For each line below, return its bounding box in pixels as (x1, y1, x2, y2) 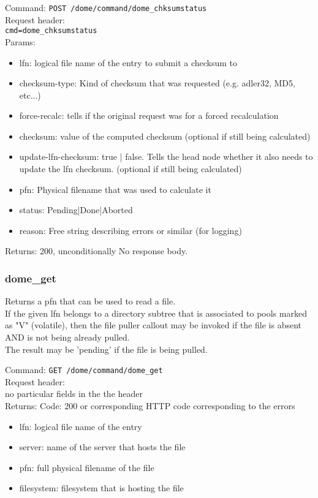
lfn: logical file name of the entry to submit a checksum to (19, 56, 238, 69)
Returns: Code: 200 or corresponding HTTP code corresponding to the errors (5, 399, 295, 412)
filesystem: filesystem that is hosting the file (19, 481, 184, 494)
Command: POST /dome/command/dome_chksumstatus (5, 1, 207, 13)
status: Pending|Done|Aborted (19, 203, 133, 216)
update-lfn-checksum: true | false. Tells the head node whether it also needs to (19, 150, 313, 163)
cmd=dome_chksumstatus (5, 26, 97, 36)
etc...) (19, 88, 41, 101)
